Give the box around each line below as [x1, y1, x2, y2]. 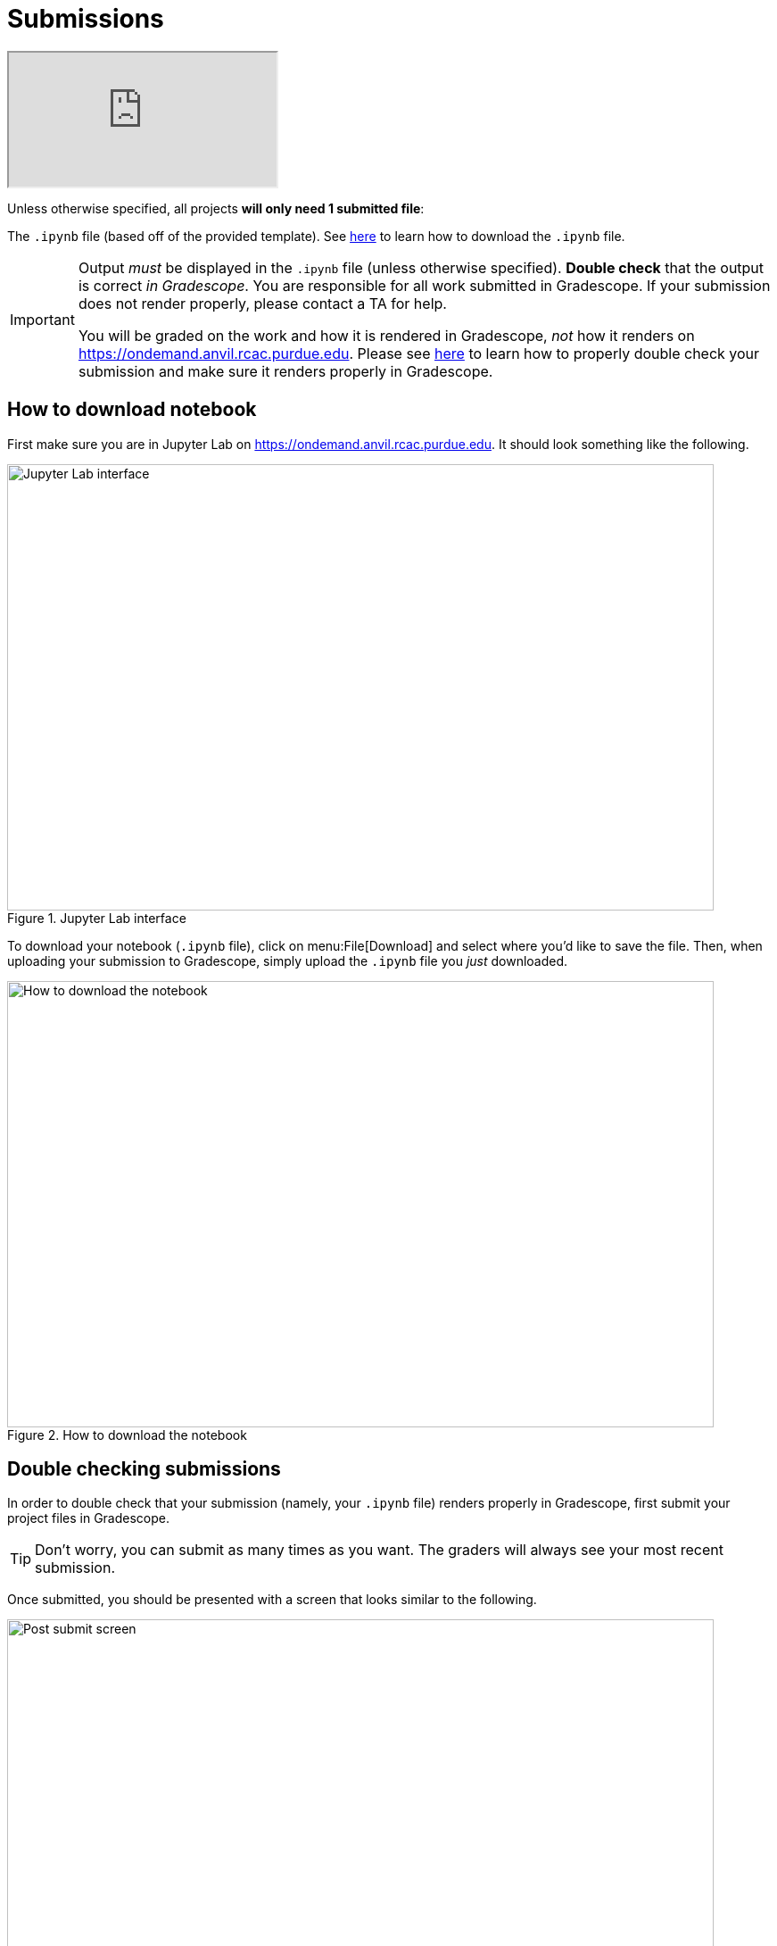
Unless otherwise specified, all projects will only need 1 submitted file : [7, 200, 425, 216]
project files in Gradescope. [7, 1510, 169, 1526]
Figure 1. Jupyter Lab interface [7, 910, 186, 926]
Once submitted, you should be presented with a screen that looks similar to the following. [7, 1592, 537, 1608]
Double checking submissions [7, 1458, 281, 1481]
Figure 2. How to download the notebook [7, 1426, 247, 1443]
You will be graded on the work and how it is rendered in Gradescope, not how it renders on [78, 326, 695, 345]
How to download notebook [7, 398, 257, 421]
